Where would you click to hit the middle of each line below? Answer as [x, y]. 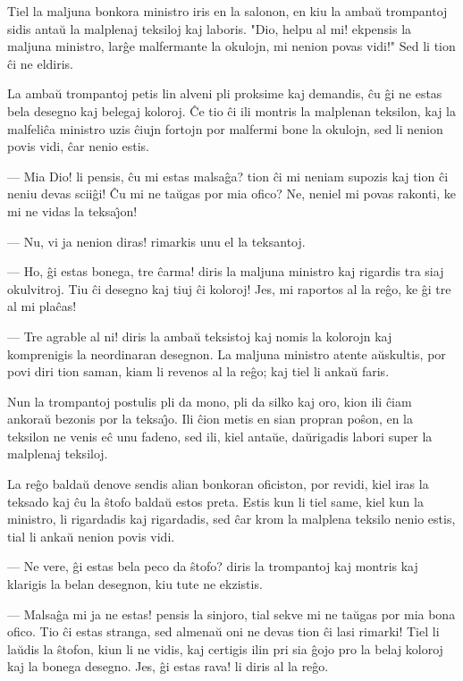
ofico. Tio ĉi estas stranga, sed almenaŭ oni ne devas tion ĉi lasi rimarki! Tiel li [223, 631]
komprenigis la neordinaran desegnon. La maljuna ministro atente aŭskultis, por [227, 353]
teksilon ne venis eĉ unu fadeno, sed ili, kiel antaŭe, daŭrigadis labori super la [220, 436]
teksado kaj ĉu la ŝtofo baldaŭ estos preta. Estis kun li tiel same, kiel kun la [215, 501]
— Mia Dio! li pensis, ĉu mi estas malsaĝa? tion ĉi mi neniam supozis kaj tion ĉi [228, 176]
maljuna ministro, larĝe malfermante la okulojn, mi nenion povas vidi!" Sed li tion [231, 46]
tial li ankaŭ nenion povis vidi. [91, 536]
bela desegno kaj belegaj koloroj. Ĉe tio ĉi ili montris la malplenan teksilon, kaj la [231, 110]
